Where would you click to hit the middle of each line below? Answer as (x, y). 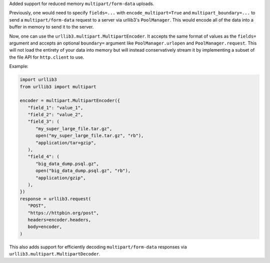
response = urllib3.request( (55, 199)
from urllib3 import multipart (58, 87)
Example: (19, 66)
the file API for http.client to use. (47, 57)
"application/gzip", (61, 178)
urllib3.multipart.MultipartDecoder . (55, 254)
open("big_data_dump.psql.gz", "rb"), (83, 171)
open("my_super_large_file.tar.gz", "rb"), (90, 136)
